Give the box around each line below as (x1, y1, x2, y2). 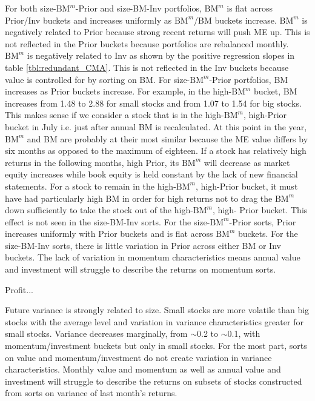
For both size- (5, 2, 56, 14)
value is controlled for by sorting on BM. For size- (5, 73, 190, 85)
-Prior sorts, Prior (229, 215, 296, 228)
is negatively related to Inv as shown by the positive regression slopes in (27, 49, 295, 62)
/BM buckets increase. (194, 13, 277, 26)
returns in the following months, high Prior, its (5, 156, 179, 168)
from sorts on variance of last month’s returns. (5, 386, 177, 399)
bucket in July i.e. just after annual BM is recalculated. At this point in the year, (5, 120, 307, 133)
